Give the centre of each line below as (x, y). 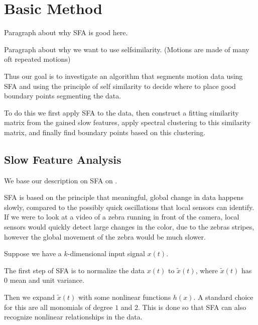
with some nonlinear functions (124, 297)
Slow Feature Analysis (63, 159)
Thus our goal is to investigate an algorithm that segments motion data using (123, 76)
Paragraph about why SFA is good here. (66, 32)
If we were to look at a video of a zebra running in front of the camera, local (122, 217)
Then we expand (30, 297)
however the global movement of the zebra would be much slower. (105, 236)
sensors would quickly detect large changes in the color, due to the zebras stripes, (129, 227)
